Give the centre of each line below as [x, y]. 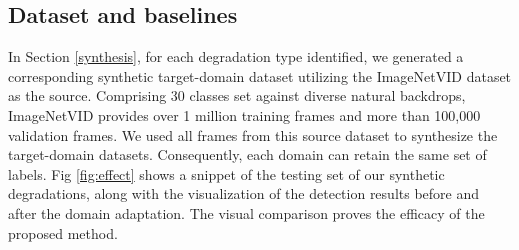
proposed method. [63, 232]
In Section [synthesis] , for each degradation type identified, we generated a [236, 56]
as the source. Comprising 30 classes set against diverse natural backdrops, [237, 95]
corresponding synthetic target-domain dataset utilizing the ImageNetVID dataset [260, 75]
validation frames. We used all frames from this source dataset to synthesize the [253, 134]
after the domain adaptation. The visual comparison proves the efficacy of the [246, 212]
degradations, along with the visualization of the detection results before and [244, 193]
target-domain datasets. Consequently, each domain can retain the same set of [247, 154]
